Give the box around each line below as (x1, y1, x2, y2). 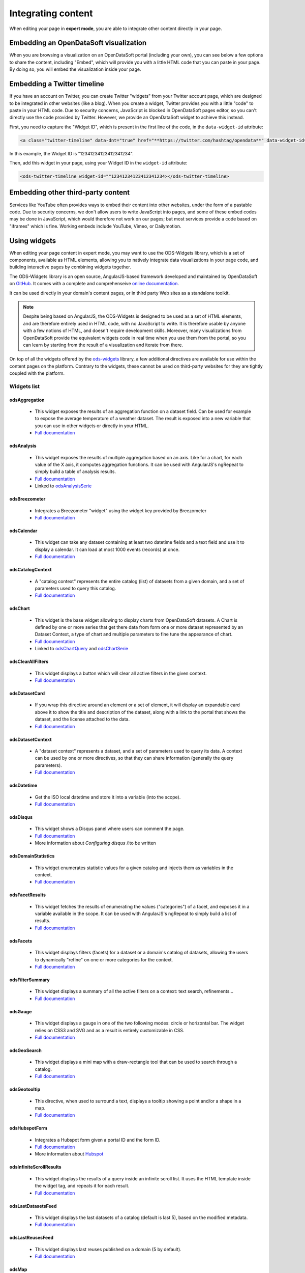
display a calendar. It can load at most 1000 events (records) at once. (35, 546, 180, 552)
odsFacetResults (9, 892, 46, 898)
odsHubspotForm (9, 1125, 48, 1131)
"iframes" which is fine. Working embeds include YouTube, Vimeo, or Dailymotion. (9, 223, 181, 229)
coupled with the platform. (9, 370, 65, 376)
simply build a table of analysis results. (35, 468, 116, 475)
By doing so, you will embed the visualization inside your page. (9, 66, 141, 72)
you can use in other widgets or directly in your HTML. (35, 423, 149, 429)
